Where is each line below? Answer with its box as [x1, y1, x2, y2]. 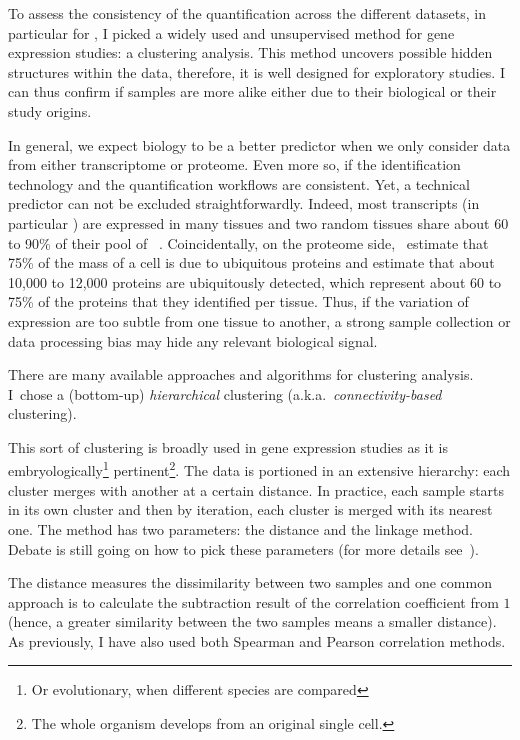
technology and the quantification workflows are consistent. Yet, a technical [8, 173, 470, 194]
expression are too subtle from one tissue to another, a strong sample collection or [8, 310, 511, 331]
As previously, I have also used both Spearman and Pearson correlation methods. [8, 630, 506, 651]
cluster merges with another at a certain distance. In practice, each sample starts [8, 479, 505, 500]
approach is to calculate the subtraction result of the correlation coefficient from [8, 591, 499, 612]
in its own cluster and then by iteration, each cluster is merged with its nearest [8, 499, 493, 520]
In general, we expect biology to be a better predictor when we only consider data [8, 134, 511, 155]
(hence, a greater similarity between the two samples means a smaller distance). [8, 611, 497, 632]
